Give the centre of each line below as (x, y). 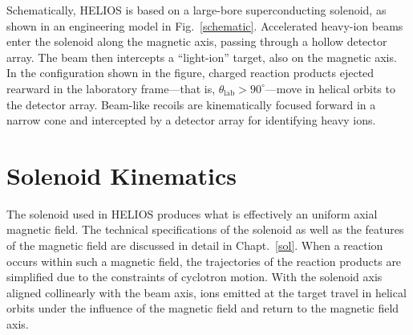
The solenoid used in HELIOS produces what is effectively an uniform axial (192, 213)
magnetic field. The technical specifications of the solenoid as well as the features (205, 229)
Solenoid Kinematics (121, 175)
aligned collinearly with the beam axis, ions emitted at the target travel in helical (206, 292)
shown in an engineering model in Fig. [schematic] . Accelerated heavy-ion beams (205, 25)
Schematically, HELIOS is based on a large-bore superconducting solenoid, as (196, 10)
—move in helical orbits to (330, 88)
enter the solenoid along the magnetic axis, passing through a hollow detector (197, 41)
